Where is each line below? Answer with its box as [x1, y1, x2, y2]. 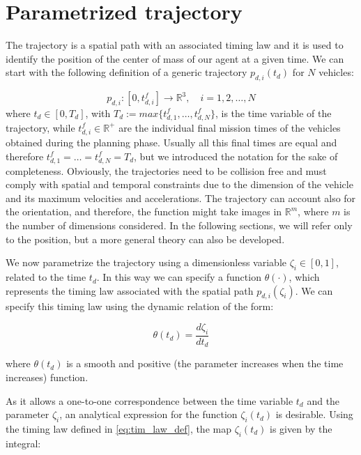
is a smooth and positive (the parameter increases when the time [66, 356, 344, 371]
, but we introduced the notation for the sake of [134, 148, 338, 163]
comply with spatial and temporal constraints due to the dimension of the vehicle [6, 177, 353, 192]
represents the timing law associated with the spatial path [6, 283, 254, 298]
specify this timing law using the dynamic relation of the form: [6, 299, 274, 314]
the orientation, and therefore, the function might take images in [6, 204, 282, 219]
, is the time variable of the [215, 105, 332, 120]
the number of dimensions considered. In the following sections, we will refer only [6, 218, 353, 233]
